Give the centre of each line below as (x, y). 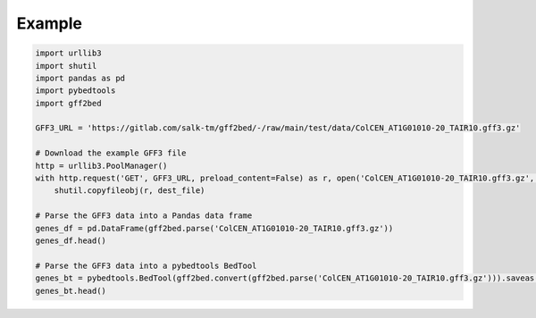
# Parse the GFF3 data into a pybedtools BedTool (146, 265)
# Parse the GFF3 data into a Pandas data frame (144, 216)
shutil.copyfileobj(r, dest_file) (130, 191)
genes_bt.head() (71, 291)
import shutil (66, 66)
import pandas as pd (80, 78)
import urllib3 (68, 53)
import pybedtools (75, 91)
